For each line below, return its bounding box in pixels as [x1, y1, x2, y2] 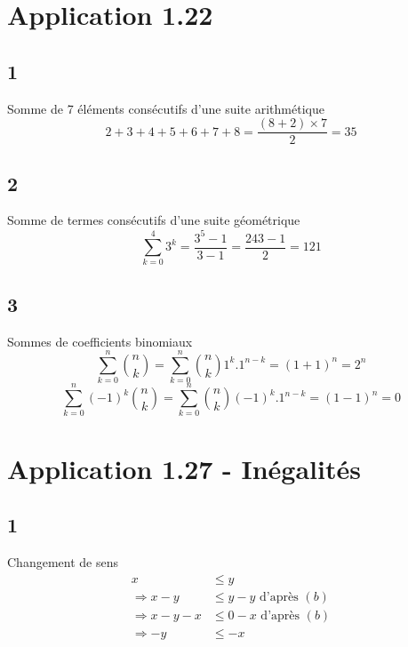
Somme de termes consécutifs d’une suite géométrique [7, 211, 300, 229]
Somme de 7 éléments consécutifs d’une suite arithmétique [7, 99, 324, 117]
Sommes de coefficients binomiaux [7, 331, 193, 350]
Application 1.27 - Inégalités [7, 450, 361, 486]
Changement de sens [7, 552, 118, 571]
